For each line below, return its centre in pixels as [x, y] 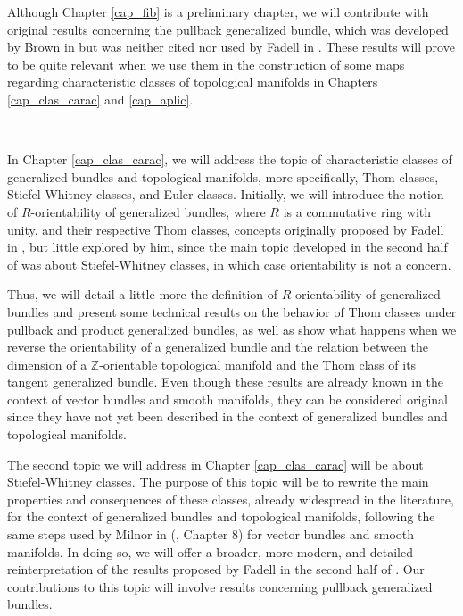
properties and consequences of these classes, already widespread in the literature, [231, 499]
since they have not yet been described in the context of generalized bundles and [227, 416]
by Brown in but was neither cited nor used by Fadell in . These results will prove [231, 47]
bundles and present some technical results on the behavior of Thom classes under [232, 311]
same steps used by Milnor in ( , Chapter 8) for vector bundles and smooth [211, 534]
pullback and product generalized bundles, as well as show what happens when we [232, 329]
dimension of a [47, 364]
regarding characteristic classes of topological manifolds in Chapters [193, 82]
